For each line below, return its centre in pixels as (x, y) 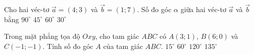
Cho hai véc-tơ (27, 9)
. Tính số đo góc (68, 46)
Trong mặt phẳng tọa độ (42, 36)
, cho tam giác (117, 36)
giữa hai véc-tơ (203, 9)
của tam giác (123, 46)
